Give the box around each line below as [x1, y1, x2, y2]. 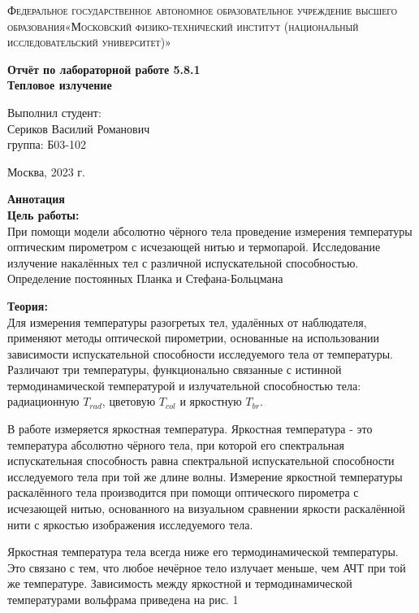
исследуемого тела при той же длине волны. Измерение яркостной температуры [7, 467, 403, 485]
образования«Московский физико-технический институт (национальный [7, 17, 359, 34]
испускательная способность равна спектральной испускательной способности [7, 452, 395, 469]
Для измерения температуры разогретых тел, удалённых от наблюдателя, [7, 313, 367, 330]
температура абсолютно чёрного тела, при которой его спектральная [7, 436, 344, 453]
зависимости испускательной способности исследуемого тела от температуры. [7, 345, 393, 362]
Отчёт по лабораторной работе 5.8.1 [7, 60, 201, 77]
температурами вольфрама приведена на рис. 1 [7, 591, 239, 607]
